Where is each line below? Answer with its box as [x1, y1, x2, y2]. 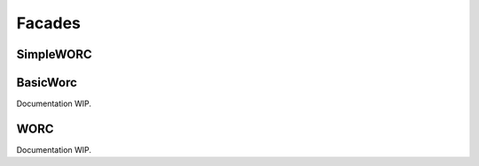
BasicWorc [16, 75, 77, 90]
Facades [16, 13, 82, 33]
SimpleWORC [16, 47, 92, 62]
